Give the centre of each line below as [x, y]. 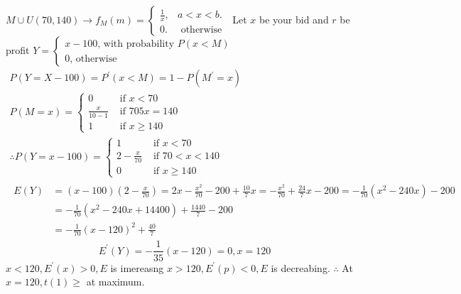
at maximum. [115, 282]
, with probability [136, 44]
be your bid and [294, 19]
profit [18, 50]
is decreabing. [300, 267]
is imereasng [137, 267]
